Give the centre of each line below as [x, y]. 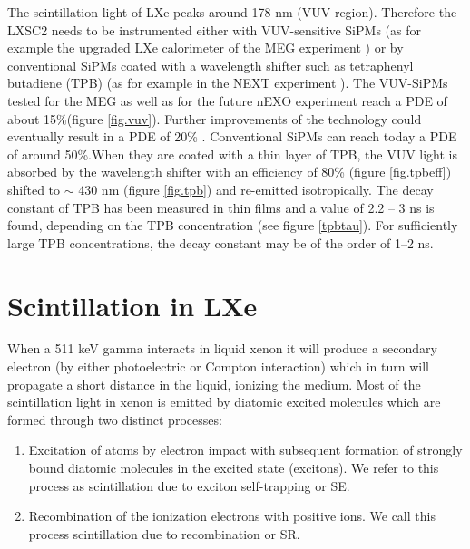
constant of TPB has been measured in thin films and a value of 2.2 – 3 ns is [221, 207]
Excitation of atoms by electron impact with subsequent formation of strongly [245, 450]
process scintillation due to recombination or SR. [164, 533]
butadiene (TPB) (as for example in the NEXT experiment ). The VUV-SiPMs [228, 83]
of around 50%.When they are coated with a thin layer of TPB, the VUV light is [233, 154]
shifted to [34, 189]
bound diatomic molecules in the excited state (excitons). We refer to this [234, 467]
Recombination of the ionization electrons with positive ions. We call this [232, 516]
